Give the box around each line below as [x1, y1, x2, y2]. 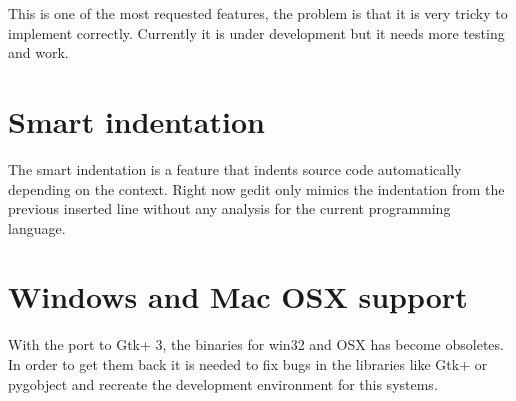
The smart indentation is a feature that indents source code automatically [8, 158, 462, 179]
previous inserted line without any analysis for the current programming [8, 198, 451, 219]
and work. [8, 42, 69, 63]
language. [8, 217, 66, 238]
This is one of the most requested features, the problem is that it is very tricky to [8, 3, 508, 23]
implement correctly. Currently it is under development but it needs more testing [8, 22, 505, 43]
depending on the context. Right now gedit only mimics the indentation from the [8, 178, 505, 199]
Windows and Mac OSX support [8, 276, 468, 317]
